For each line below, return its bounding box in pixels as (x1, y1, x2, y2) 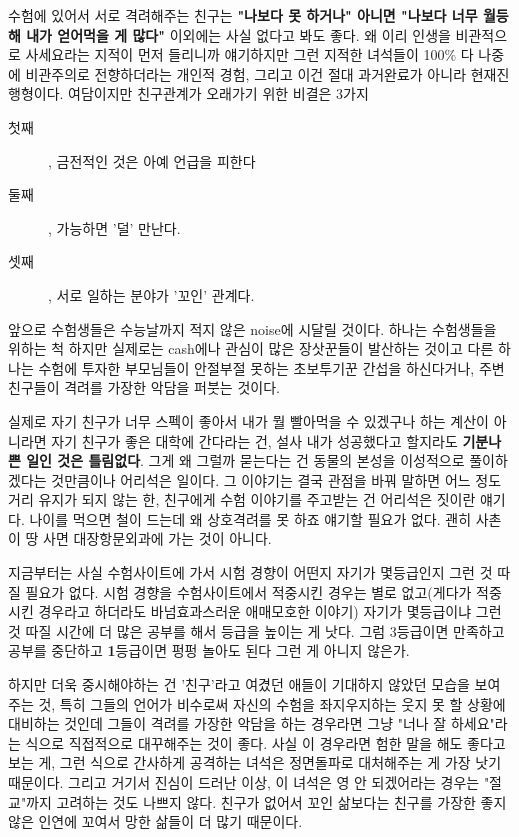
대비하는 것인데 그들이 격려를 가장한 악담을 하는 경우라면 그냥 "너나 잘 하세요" (8, 713, 495, 734)
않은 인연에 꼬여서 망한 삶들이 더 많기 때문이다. (8, 811, 303, 832)
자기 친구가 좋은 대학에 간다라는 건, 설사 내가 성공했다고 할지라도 (51, 430, 458, 451)
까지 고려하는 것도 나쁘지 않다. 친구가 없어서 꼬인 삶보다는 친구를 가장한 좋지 (26, 791, 507, 812)
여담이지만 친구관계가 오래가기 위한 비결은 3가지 (68, 83, 369, 104)
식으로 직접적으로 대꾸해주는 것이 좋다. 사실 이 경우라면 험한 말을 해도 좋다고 (25, 732, 506, 753)
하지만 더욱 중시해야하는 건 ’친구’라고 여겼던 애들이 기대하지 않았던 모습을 (8, 674, 470, 695)
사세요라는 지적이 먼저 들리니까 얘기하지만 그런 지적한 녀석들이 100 (25, 44, 445, 65)
